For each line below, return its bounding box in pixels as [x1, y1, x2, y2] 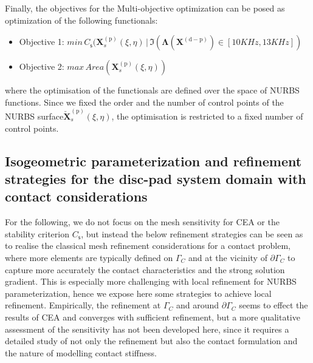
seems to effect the [239, 299, 308, 311]
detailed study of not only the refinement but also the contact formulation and [5, 334, 298, 347]
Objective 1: [19, 35, 64, 48]
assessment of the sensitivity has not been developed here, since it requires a [5, 322, 289, 335]
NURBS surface [5, 110, 64, 123]
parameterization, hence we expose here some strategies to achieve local [5, 287, 272, 299]
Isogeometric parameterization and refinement [5, 151, 302, 170]
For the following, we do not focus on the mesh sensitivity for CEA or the [5, 215, 280, 228]
